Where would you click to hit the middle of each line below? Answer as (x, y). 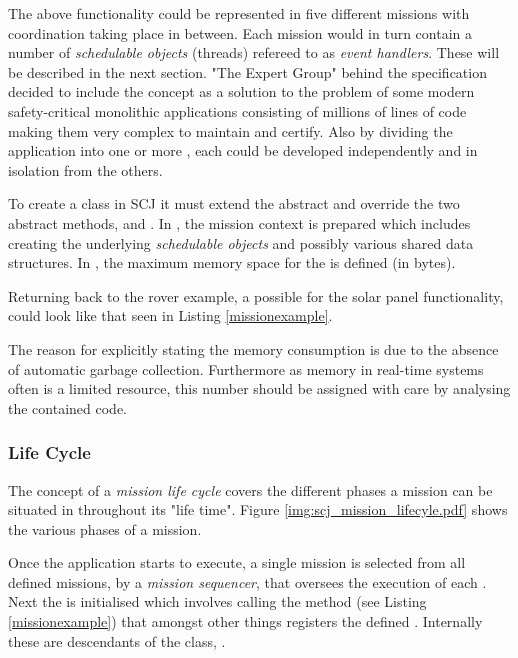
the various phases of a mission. (105, 528)
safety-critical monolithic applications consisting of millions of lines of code (237, 110)
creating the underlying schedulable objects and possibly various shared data (241, 242)
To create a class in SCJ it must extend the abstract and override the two (234, 203)
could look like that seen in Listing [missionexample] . (170, 315)
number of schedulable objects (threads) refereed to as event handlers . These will (254, 52)
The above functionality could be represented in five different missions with (239, 13)
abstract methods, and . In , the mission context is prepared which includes (239, 222)
